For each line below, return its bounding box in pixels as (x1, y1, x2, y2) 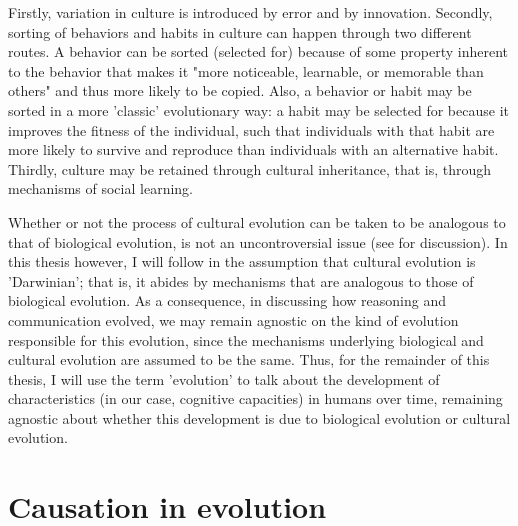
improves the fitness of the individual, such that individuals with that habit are (8, 119, 495, 140)
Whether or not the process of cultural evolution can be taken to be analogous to (8, 211, 506, 232)
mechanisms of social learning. (8, 178, 193, 199)
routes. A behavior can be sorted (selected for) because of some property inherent (8, 41, 508, 62)
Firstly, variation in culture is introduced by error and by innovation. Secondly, (8, 2, 493, 22)
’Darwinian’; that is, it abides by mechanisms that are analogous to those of (8, 270, 474, 291)
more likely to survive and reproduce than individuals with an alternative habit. (8, 139, 499, 160)
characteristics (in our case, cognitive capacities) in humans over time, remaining (8, 388, 503, 409)
